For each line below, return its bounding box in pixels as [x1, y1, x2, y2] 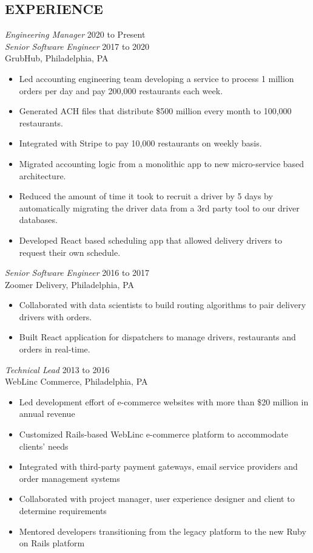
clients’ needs [19, 439, 69, 452]
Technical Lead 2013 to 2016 [5, 363, 110, 376]
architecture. [19, 169, 66, 182]
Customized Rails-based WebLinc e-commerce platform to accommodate [19, 428, 288, 441]
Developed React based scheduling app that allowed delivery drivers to [19, 233, 282, 246]
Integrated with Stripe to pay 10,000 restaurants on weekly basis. [19, 137, 262, 149]
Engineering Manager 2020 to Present [5, 28, 146, 41]
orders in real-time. [19, 343, 90, 355]
